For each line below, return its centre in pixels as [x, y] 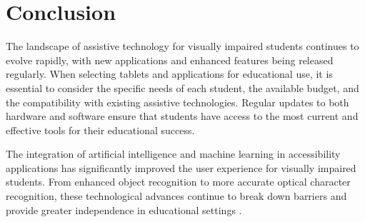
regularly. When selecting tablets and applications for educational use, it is [169, 74]
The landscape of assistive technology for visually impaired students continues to [182, 46]
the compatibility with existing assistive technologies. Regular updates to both [177, 102]
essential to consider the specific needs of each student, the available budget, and [182, 87]
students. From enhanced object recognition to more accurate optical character [178, 182]
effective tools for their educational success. [100, 130]
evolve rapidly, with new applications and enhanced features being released [170, 60]
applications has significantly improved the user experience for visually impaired [181, 167]
